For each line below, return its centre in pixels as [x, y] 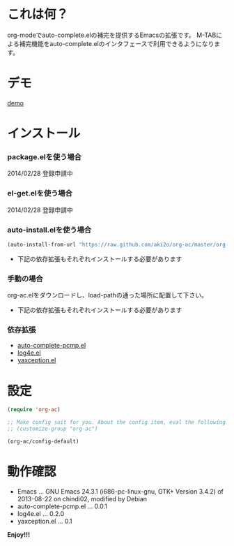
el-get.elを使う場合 [40, 193]
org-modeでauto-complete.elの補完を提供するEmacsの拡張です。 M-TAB [112, 35]
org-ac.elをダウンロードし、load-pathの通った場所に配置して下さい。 [107, 295]
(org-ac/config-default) [43, 441]
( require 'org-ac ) [34, 410]
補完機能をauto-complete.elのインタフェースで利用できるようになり [117, 43]
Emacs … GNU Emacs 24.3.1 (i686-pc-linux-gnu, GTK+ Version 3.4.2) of [120, 491]
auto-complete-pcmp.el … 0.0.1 [62, 506]
